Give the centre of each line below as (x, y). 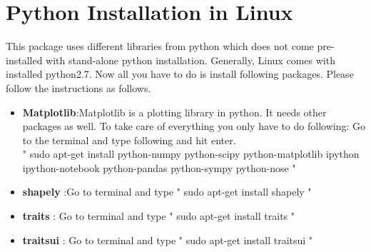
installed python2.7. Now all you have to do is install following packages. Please (180, 74)
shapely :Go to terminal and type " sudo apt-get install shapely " (167, 192)
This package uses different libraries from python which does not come (160, 46)
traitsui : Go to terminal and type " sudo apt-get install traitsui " (168, 240)
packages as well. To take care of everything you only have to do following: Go (194, 126)
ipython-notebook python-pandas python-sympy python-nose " (159, 167)
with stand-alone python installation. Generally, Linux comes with (190, 60)
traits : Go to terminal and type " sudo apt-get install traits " (158, 216)
